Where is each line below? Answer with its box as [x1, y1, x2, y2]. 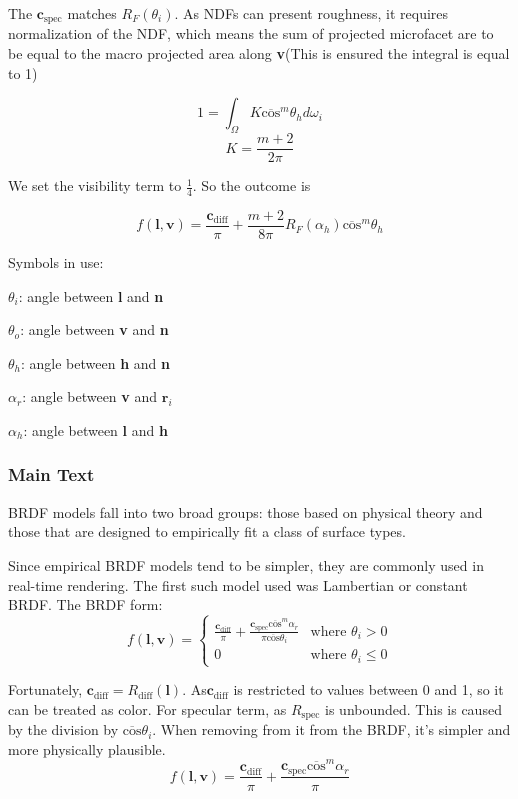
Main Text [8, 462, 95, 487]
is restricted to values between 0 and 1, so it [233, 679, 504, 700]
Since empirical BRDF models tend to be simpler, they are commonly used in [8, 554, 484, 575]
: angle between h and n [21, 352, 170, 373]
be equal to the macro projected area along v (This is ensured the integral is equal [8, 43, 510, 64]
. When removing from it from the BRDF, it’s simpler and [152, 719, 511, 740]
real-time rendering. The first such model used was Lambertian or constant [8, 574, 468, 595]
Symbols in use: [8, 251, 104, 272]
